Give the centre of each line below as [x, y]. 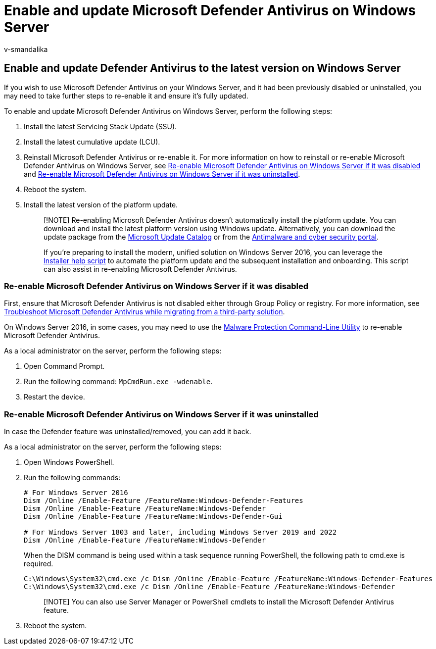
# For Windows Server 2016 [76, 493]
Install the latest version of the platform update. [101, 204]
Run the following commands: [72, 478]
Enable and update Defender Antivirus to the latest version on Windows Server [202, 68]
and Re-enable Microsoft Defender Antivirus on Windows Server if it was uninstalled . [162, 174]
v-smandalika [26, 49]
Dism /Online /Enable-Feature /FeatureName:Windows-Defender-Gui [153, 517]
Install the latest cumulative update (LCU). [92, 142]
